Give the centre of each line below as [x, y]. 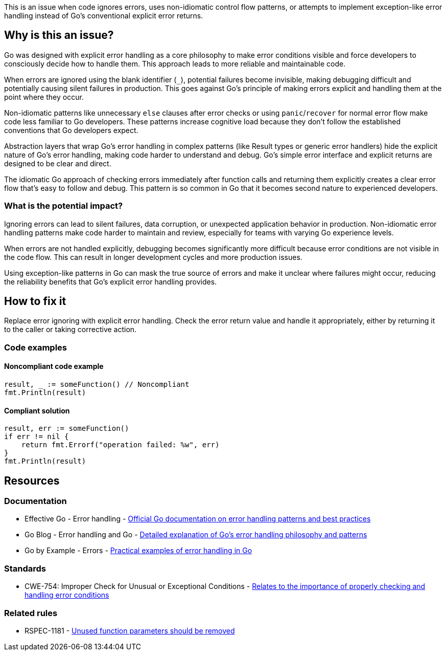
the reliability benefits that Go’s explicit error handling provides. [111, 281]
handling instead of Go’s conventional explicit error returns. [104, 16]
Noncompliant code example [54, 366]
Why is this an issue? [59, 35]
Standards [25, 568]
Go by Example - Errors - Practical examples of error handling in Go [138, 551]
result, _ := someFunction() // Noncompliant [97, 385]
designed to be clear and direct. [58, 163]
